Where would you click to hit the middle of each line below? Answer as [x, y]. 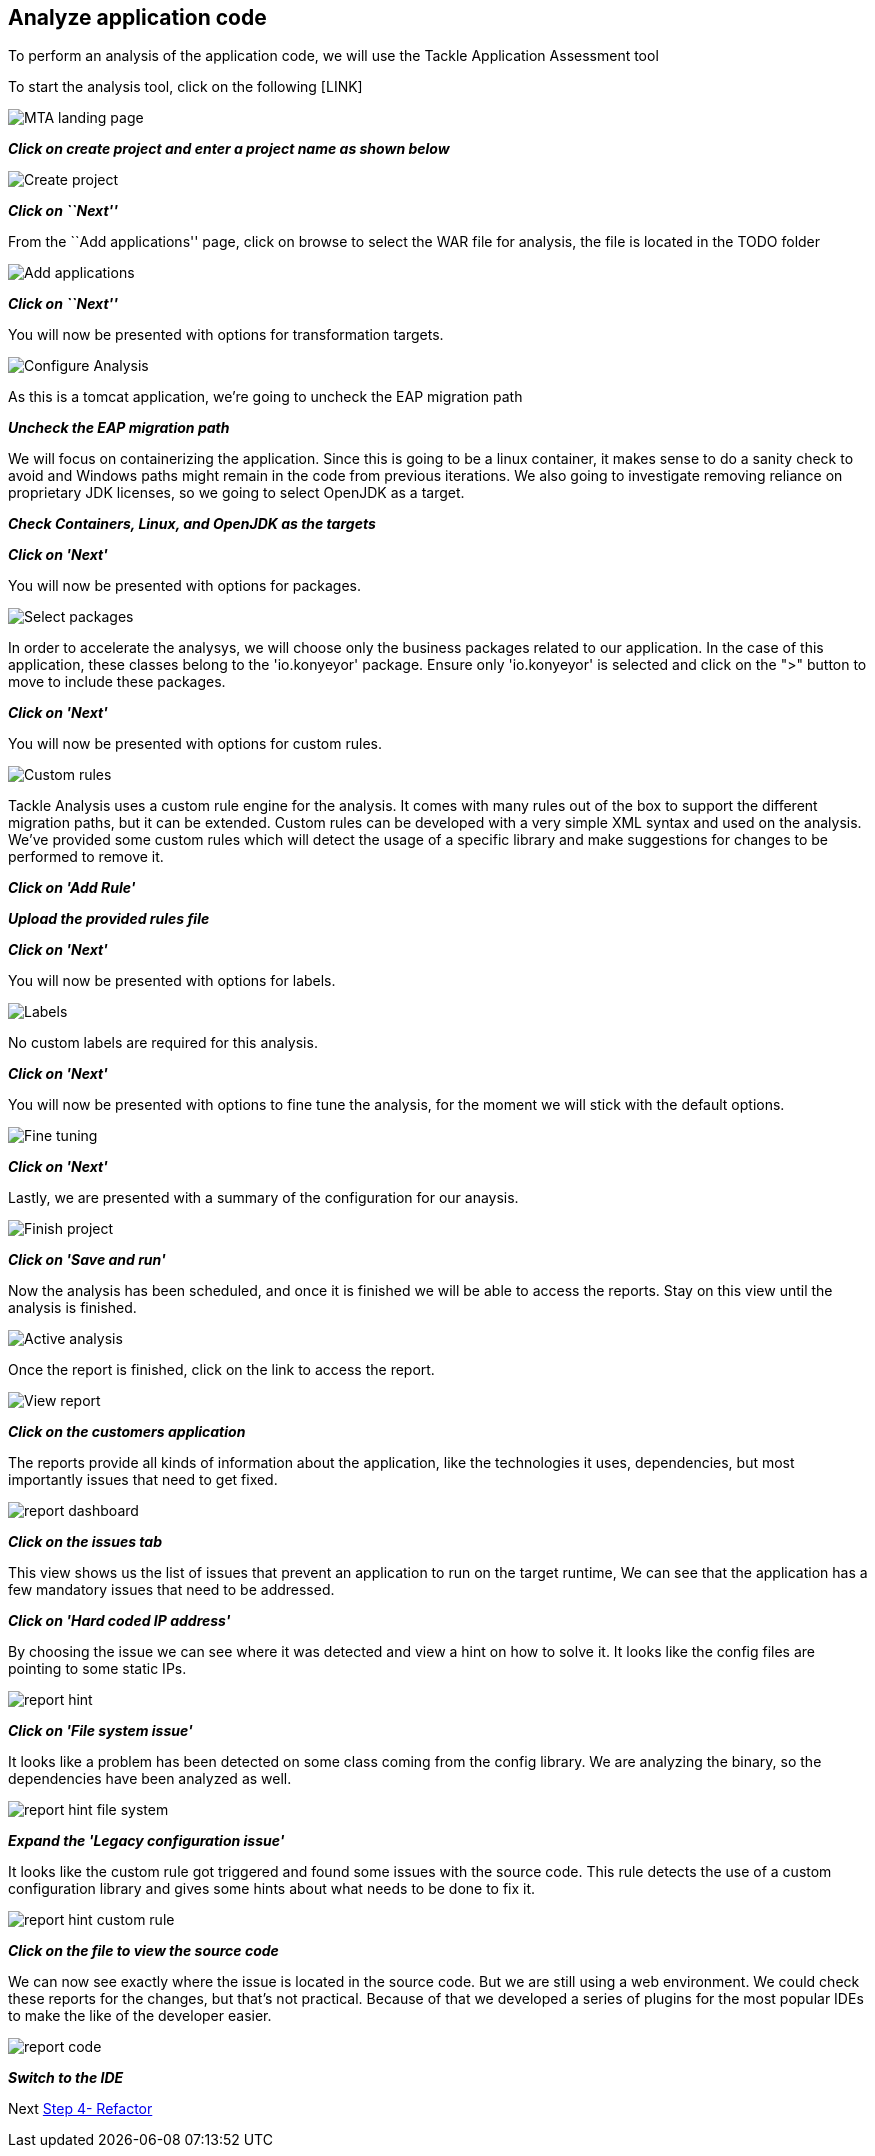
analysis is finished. [72, 1308]
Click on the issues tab [85, 1542]
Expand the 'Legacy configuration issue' [146, 1841]
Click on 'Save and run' [87, 1260]
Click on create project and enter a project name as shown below [229, 149]
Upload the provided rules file [109, 919]
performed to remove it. [86, 857]
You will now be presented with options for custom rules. [195, 744]
